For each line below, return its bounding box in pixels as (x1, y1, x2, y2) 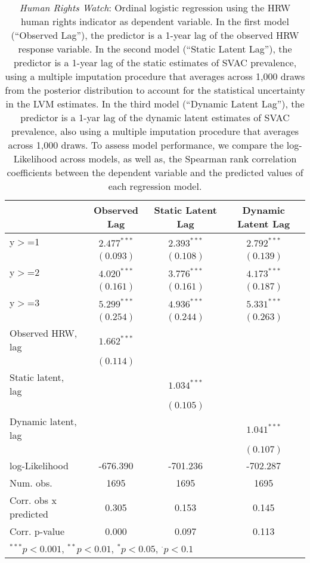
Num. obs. (10, 476, 52, 490)
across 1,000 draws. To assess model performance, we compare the (8, 138, 284, 152)
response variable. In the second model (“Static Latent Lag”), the (18, 42, 292, 56)
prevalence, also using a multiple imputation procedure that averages (11, 124, 299, 138)
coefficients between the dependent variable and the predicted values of (7, 165, 303, 179)
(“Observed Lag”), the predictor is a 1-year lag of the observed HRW (11, 28, 299, 42)
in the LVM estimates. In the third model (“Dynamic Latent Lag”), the (5, 97, 305, 110)
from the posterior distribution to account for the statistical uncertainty (5, 83, 305, 97)
